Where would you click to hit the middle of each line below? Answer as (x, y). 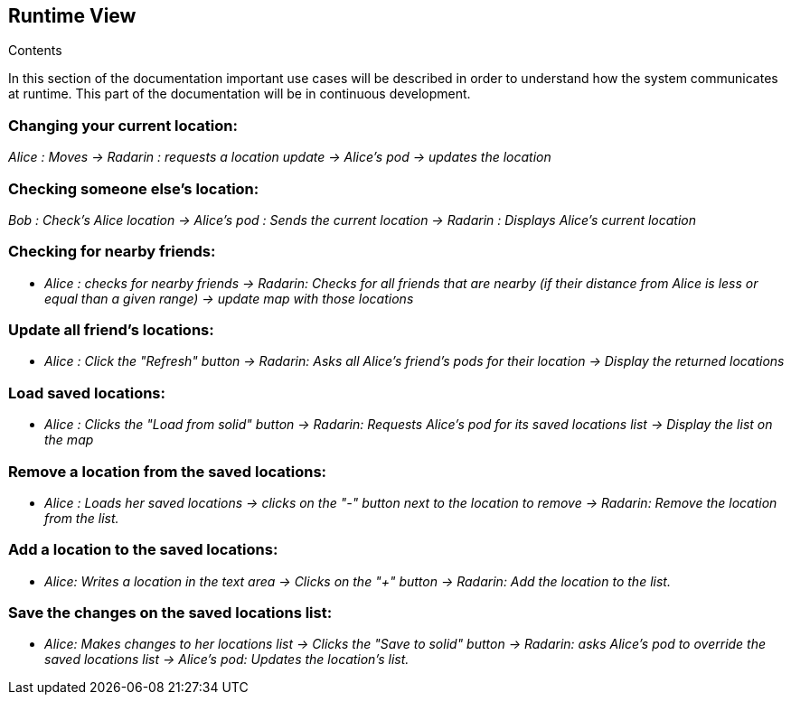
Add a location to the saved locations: (143, 550)
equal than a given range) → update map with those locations (229, 298)
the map (69, 440)
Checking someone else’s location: (134, 188)
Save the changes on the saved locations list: (170, 613)
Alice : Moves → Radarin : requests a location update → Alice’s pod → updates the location (280, 157)
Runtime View (72, 16)
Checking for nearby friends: (112, 252)
